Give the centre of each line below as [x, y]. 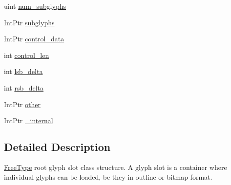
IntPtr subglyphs [29, 22]
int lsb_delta [23, 71]
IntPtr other [22, 104]
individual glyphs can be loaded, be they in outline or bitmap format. [108, 176]
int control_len [27, 55]
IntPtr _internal [29, 120]
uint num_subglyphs [35, 6]
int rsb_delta [24, 87]
